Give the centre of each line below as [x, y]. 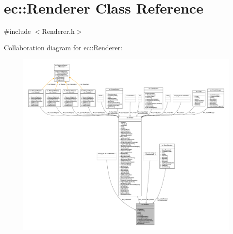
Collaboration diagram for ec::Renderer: [63, 47]
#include [17, 31]
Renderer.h [58, 31]
